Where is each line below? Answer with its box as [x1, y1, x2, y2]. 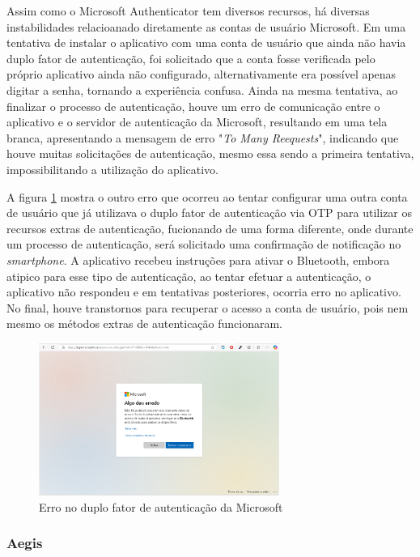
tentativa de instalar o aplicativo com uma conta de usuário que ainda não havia [6, 34, 406, 51]
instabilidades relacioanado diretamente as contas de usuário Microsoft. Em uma [6, 18, 406, 35]
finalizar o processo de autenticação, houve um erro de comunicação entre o [6, 97, 380, 114]
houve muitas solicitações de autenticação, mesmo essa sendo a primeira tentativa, [6, 145, 414, 162]
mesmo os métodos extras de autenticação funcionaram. [6, 315, 283, 332]
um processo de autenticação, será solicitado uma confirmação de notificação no [6, 236, 401, 253]
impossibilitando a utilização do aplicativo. [6, 160, 218, 177]
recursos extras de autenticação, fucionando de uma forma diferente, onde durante [6, 219, 414, 236]
